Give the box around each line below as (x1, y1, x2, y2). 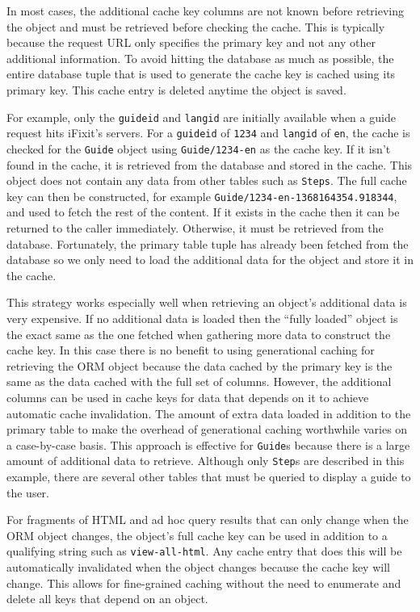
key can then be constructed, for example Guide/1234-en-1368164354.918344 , (6, 187, 397, 204)
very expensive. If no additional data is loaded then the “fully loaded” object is (6, 310, 398, 326)
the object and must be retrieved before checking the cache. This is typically (6, 18, 385, 35)
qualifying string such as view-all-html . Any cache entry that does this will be (6, 543, 402, 560)
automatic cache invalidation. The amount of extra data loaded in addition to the (6, 405, 411, 421)
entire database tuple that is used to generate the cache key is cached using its (6, 65, 396, 82)
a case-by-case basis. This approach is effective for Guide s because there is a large (6, 436, 410, 453)
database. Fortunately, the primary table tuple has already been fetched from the (6, 235, 409, 252)
